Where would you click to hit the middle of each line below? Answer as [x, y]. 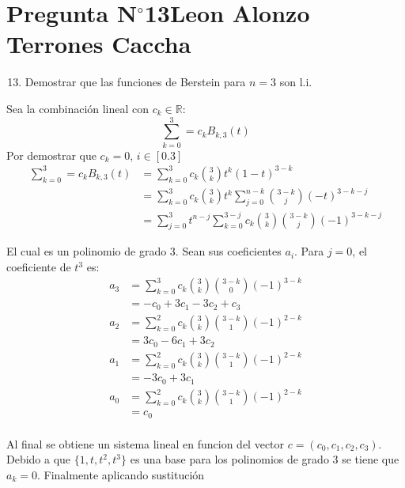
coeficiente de [39, 267]
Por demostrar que [51, 155]
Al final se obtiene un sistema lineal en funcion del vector [146, 443]
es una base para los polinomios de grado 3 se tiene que [265, 459]
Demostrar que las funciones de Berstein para [135, 82]
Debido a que [39, 459]
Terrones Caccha [99, 44]
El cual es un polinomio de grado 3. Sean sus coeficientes [144, 251]
